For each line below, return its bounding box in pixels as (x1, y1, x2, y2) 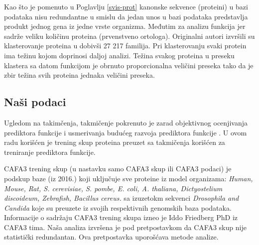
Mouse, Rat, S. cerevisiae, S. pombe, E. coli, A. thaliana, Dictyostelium (4, 183, 223, 193)
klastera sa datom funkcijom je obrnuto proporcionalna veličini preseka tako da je (4, 60, 254, 70)
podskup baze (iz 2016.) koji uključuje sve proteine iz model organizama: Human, (4, 173, 253, 183)
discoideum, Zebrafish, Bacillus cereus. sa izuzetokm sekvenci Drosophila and (4, 193, 239, 203)
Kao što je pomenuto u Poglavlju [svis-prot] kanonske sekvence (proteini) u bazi (4, 1, 248, 11)
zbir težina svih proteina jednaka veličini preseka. (4, 70, 155, 80)
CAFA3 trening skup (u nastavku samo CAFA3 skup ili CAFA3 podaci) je (4, 163, 232, 174)
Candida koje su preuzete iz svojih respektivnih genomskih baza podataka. (4, 202, 232, 213)
